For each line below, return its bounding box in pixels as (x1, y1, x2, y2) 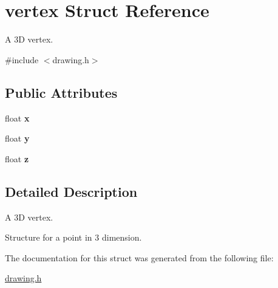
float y (5, 132, 30, 145)
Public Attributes (5, 83, 118, 101)
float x (5, 111, 30, 124)
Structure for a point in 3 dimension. (5, 231, 142, 244)
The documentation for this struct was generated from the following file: (5, 251, 274, 264)
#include (5, 53, 39, 66)
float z (5, 152, 29, 165)
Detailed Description (5, 182, 138, 201)
